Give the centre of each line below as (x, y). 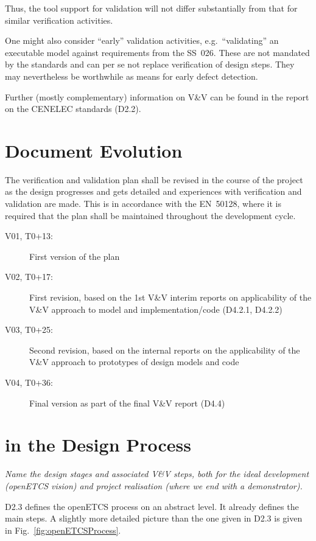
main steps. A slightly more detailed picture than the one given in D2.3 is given (154, 518)
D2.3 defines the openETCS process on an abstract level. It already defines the (152, 506)
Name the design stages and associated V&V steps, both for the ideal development (157, 474)
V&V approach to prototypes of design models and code (134, 362)
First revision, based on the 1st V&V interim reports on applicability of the (170, 297)
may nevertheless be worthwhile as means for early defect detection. (132, 76)
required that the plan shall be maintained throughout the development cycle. (150, 215)
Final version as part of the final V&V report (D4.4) (127, 403)
